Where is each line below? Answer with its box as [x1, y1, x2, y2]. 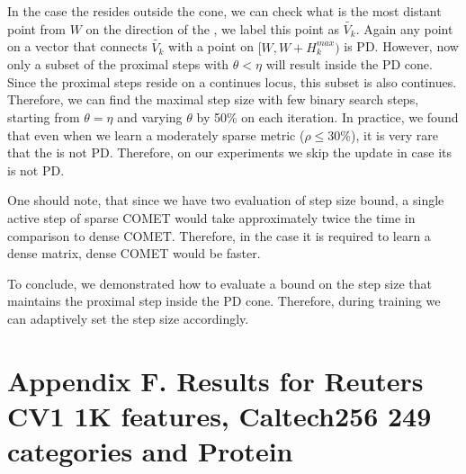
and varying [117, 108, 183, 126]
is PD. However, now [344, 37, 459, 56]
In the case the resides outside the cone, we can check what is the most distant [7, 2, 442, 20]
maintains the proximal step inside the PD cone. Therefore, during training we [7, 291, 441, 310]
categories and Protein [7, 433, 293, 470]
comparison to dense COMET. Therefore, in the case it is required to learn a [7, 226, 431, 245]
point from [7, 19, 67, 38]
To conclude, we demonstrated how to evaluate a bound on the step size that [7, 273, 432, 292]
